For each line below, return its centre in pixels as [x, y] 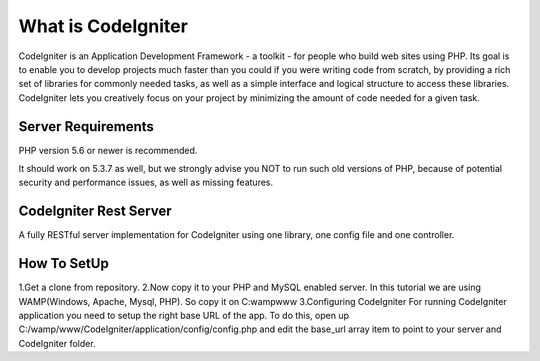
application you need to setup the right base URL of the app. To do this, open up [184, 315]
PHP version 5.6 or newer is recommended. [108, 150]
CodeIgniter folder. [57, 343]
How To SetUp [63, 263]
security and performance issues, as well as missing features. [146, 182]
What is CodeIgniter [103, 26]
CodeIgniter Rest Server [95, 211]
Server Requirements [86, 126]
